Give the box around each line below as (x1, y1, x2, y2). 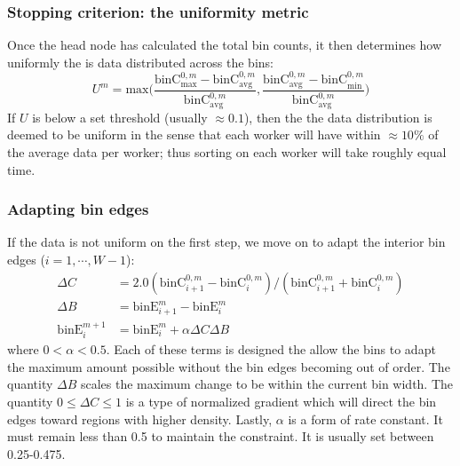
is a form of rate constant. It (288, 409, 443, 428)
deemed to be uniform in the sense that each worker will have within (7, 125, 381, 144)
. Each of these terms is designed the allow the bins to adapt (106, 340, 436, 359)
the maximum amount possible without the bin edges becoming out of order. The (7, 357, 450, 375)
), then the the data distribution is (243, 107, 432, 126)
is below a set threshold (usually (32, 107, 208, 126)
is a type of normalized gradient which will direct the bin (125, 391, 437, 410)
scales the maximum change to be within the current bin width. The (80, 375, 454, 393)
